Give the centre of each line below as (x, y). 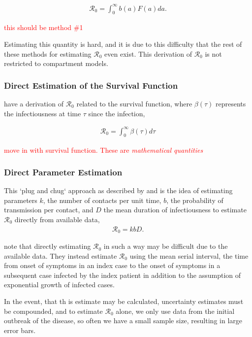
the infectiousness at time (43, 113)
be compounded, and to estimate (53, 311)
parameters (21, 200)
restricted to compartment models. (56, 63)
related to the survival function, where (134, 103)
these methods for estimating (48, 53)
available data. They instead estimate (61, 255)
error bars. (20, 330)
